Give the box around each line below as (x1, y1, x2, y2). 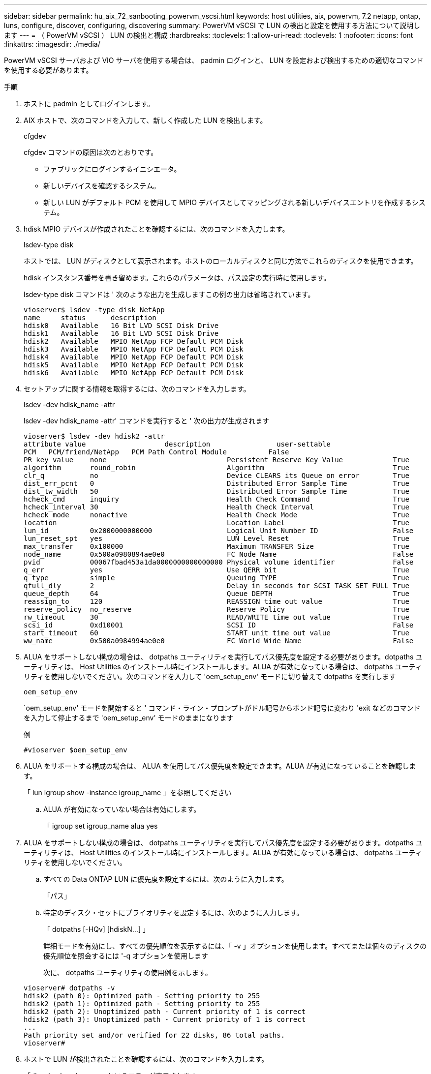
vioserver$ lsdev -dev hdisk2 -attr (24, 432, 165, 440)
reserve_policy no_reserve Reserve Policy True (24, 605, 409, 613)
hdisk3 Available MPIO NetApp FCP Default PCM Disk (24, 345, 244, 353)
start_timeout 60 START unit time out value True (24, 629, 409, 637)
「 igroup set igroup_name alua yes (43, 822, 158, 830)
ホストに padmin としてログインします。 (24, 99, 154, 108)
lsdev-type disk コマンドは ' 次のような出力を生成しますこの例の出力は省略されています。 (24, 290, 315, 298)
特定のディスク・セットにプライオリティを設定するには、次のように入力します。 (43, 908, 304, 917)
